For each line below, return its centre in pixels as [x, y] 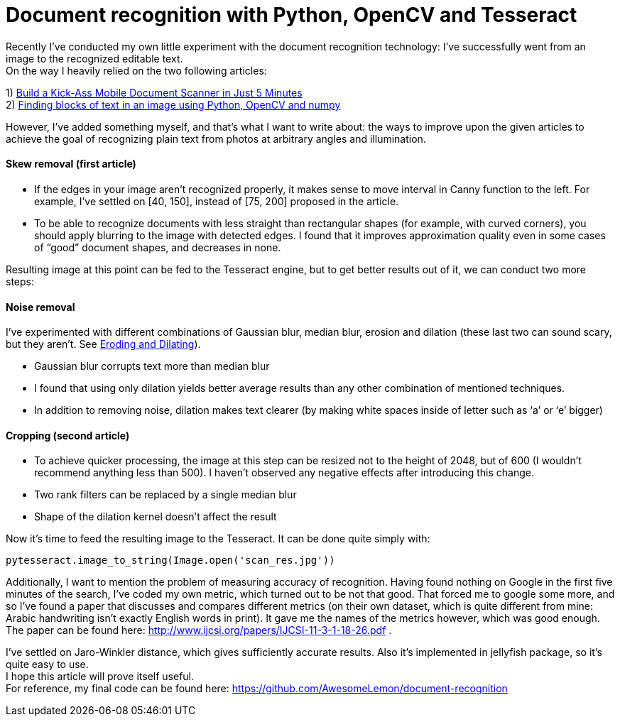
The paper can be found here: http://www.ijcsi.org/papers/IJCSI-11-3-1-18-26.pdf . [199, 630]
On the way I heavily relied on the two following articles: [136, 70]
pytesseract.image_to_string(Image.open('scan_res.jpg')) [170, 560]
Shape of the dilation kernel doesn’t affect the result [156, 517]
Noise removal [40, 307]
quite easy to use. [47, 664]
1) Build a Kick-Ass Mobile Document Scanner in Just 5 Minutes [154, 92]
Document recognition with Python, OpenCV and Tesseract [292, 15]
